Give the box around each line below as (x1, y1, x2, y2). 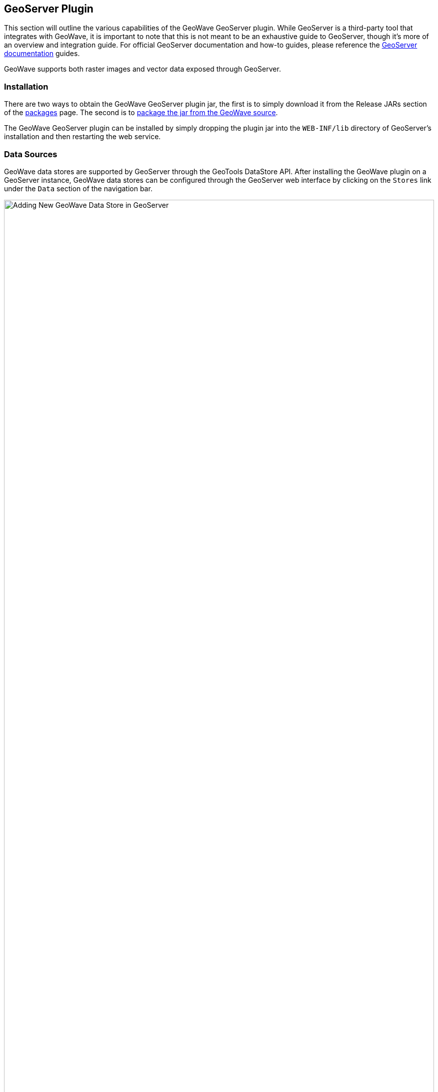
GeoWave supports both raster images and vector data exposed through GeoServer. (4, 65, 281, 74)
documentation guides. (4, 49, 80, 58)
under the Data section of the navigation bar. (4, 184, 152, 193)
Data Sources (4, 149, 57, 159)
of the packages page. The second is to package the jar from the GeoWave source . (4, 108, 278, 117)
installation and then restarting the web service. (4, 132, 161, 141)
